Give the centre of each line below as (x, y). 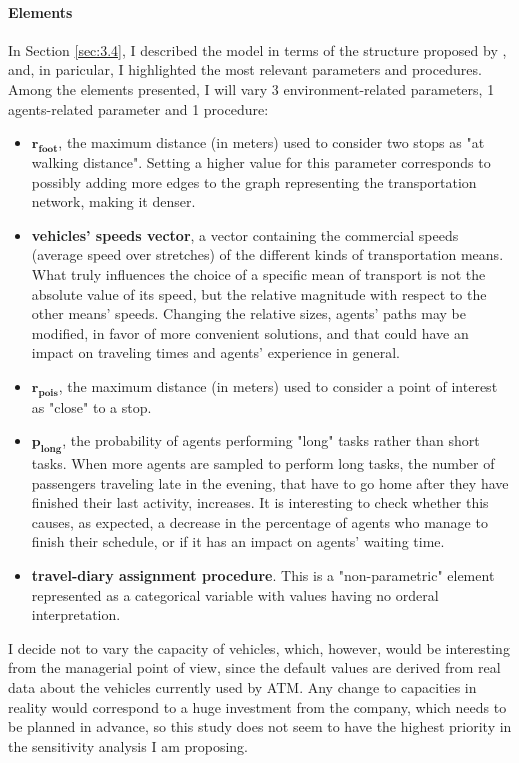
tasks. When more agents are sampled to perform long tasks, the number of (263, 463)
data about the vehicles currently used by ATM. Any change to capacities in (242, 687)
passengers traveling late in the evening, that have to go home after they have (270, 482)
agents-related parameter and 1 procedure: (138, 108)
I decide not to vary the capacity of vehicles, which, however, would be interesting (259, 647)
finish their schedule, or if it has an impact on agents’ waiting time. (238, 541)
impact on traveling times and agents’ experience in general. (215, 352)
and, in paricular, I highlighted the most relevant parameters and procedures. (245, 69)
